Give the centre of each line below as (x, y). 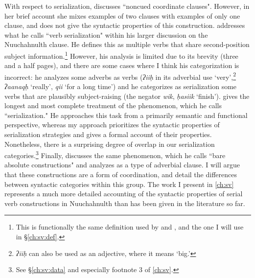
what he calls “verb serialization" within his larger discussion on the (106, 35)
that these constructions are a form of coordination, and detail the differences (121, 174)
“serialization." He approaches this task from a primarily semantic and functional (126, 115)
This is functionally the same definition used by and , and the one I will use (130, 227)
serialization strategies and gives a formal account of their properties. (108, 134)
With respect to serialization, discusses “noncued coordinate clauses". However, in (127, 6)
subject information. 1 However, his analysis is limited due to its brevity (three (121, 55)
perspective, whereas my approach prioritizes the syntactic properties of (112, 125)
